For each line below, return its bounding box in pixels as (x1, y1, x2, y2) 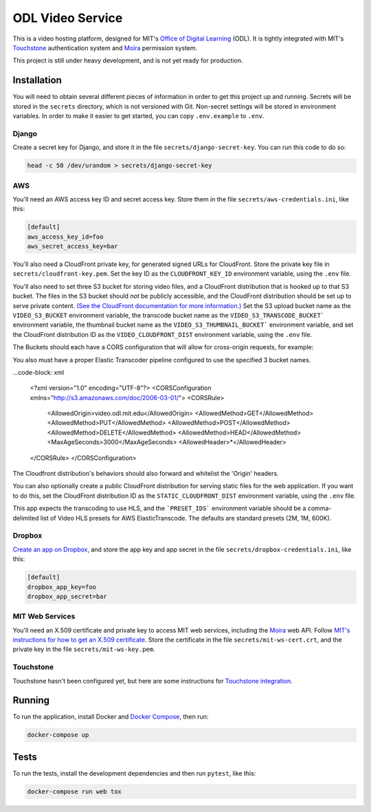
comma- (307, 504, 332, 512)
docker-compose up (27, 731, 89, 739)
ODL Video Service (12, 10, 123, 25)
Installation (12, 74, 62, 86)
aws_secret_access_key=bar (27, 243, 118, 250)
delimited (12, 514, 39, 522)
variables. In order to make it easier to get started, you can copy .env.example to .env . (12, 112, 265, 120)
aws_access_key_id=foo (27, 232, 104, 241)
